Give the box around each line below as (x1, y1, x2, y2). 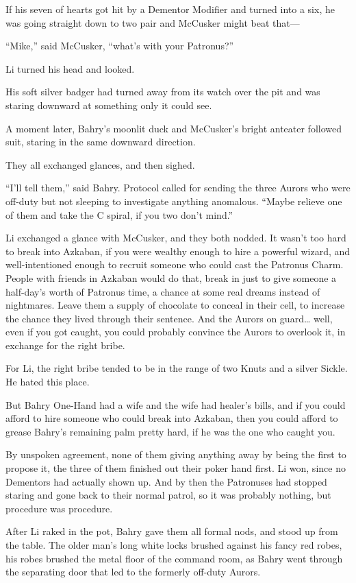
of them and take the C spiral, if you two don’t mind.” (5, 207, 233, 222)
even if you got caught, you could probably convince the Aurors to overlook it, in (5, 324, 346, 339)
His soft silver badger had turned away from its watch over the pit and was (5, 84, 320, 99)
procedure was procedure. (5, 501, 113, 515)
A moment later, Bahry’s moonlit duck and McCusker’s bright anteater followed (5, 121, 342, 135)
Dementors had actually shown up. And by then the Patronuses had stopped (5, 474, 327, 488)
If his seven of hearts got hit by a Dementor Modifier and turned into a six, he (5, 2, 335, 16)
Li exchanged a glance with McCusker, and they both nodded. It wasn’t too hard (5, 230, 346, 245)
